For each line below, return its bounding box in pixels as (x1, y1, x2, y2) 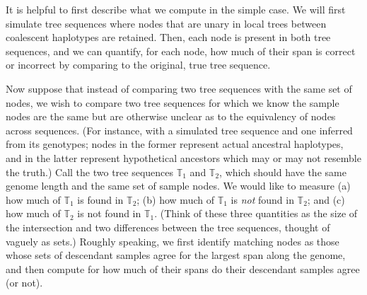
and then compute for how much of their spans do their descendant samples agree (6, 261, 360, 276)
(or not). (6, 275, 43, 290)
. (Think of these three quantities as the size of (154, 206, 358, 221)
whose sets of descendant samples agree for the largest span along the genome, (6, 248, 346, 262)
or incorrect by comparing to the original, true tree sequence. (6, 57, 271, 72)
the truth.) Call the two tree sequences (6, 164, 174, 179)
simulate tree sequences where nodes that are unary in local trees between (6, 16, 327, 30)
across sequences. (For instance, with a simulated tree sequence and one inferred (6, 122, 353, 137)
